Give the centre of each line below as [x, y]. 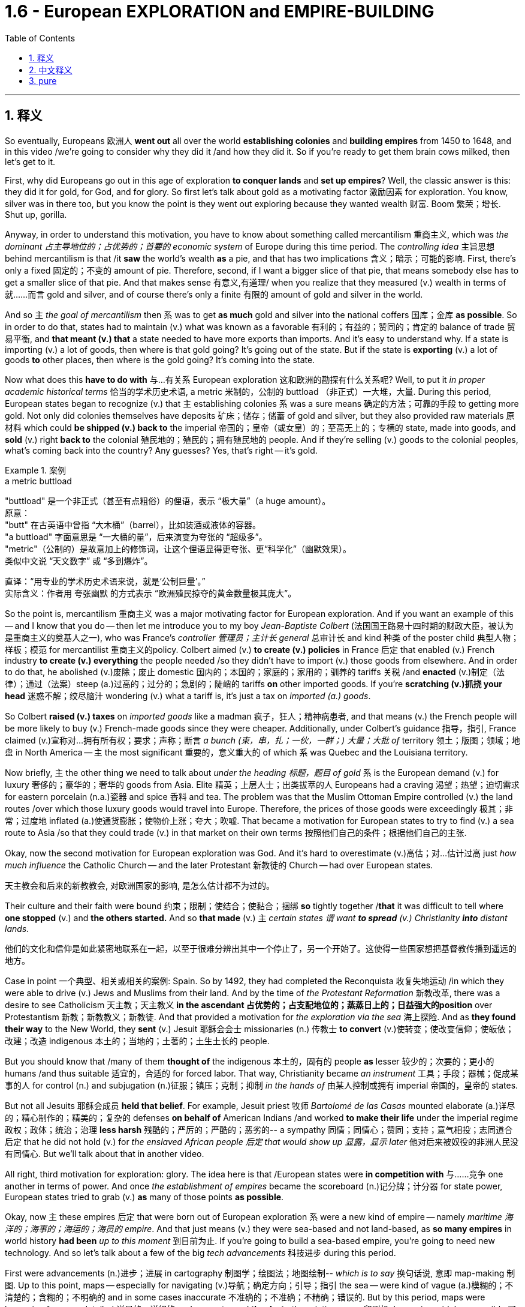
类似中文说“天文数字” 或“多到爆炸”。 [79, 560]
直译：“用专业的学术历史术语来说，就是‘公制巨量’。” [105, 581]
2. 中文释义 [51, 70]
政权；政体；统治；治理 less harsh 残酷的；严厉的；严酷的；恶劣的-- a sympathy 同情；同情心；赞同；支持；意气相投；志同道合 [259, 1129]
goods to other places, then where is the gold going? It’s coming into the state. [160, 359]
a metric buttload [38, 481]
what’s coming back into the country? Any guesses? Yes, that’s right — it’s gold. [161, 450]
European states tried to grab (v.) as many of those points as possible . [144, 1197]
